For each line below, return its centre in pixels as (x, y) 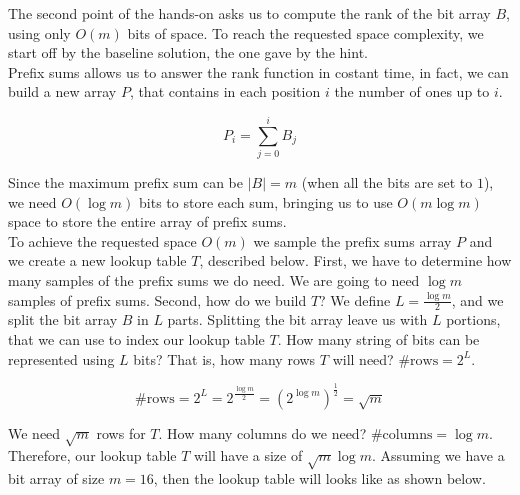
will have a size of (248, 455)
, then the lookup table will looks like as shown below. (319, 478)
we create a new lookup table (97, 260)
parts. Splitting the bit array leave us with (297, 319)
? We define (355, 299)
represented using (61, 358)
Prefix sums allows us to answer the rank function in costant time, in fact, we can (258, 71)
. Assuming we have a (438, 455)
